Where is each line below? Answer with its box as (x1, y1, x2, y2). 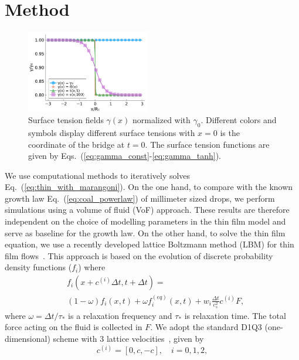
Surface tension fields (28, 114, 104, 126)
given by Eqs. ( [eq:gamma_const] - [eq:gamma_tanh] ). (28, 150, 221, 162)
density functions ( (5, 261, 72, 273)
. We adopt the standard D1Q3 (150, 321, 262, 333)
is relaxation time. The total (184, 309, 286, 321)
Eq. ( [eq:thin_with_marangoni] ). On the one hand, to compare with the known (5, 181, 293, 193)
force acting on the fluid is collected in (5, 321, 142, 333)
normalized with (132, 114, 191, 126)
